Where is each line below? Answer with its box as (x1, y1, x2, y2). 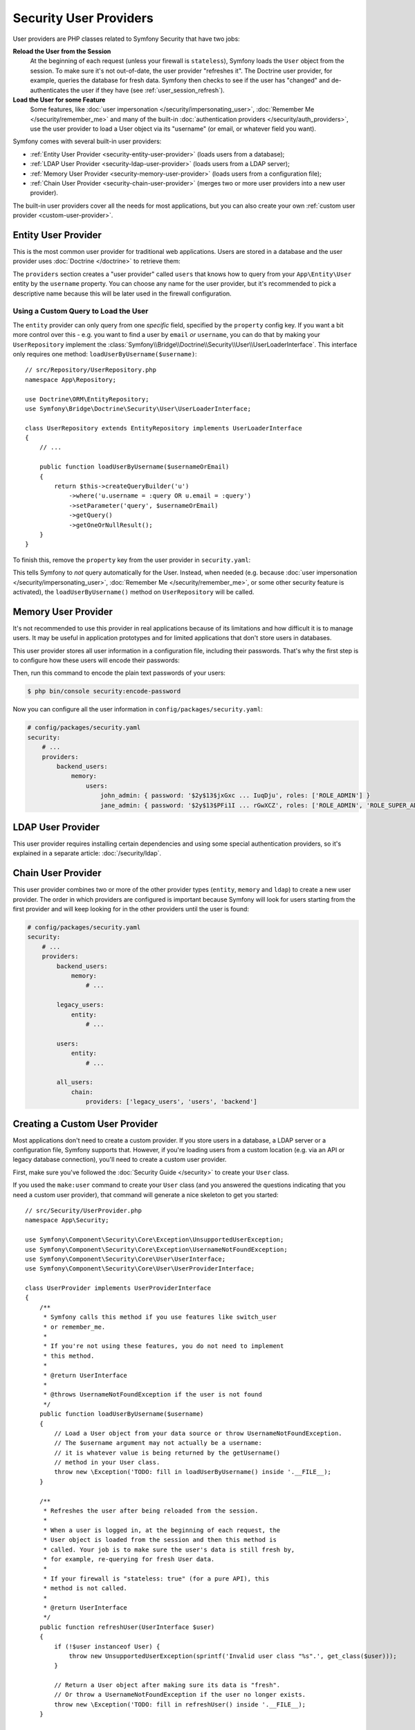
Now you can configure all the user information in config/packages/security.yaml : (12, 705, 263, 713)
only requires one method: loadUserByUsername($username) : (12, 349, 197, 358)
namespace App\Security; (25, 1217, 109, 1224)
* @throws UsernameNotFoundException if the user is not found (43, 1391, 262, 1399)
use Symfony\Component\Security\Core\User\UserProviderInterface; (25, 1265, 255, 1273)
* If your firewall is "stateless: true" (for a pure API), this (43, 1574, 270, 1583)
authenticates (30, 86, 69, 94)
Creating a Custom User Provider (12, 1118, 158, 1129)
